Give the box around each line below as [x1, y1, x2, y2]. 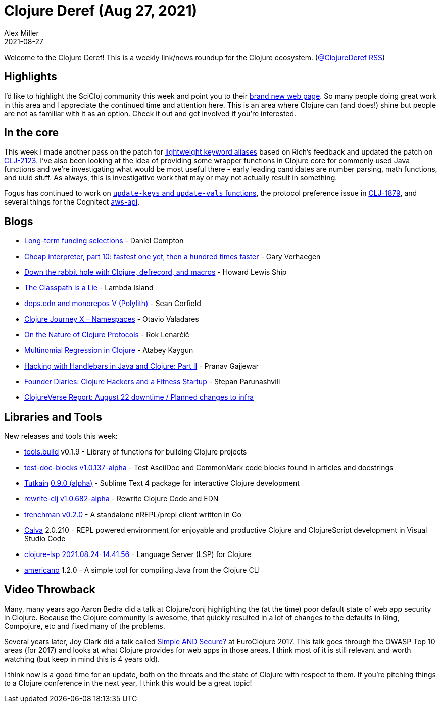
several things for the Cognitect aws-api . [4, 197, 140, 207]
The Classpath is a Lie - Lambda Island [24, 283, 154, 292]
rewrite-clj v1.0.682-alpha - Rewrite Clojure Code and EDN [24, 494, 219, 503]
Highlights [4, 70, 57, 83]
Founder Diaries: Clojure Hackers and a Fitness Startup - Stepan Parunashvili [24, 377, 280, 386]
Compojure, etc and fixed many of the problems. [4, 621, 165, 630]
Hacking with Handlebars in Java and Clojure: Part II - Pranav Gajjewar [24, 362, 259, 371]
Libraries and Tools [4, 410, 102, 423]
